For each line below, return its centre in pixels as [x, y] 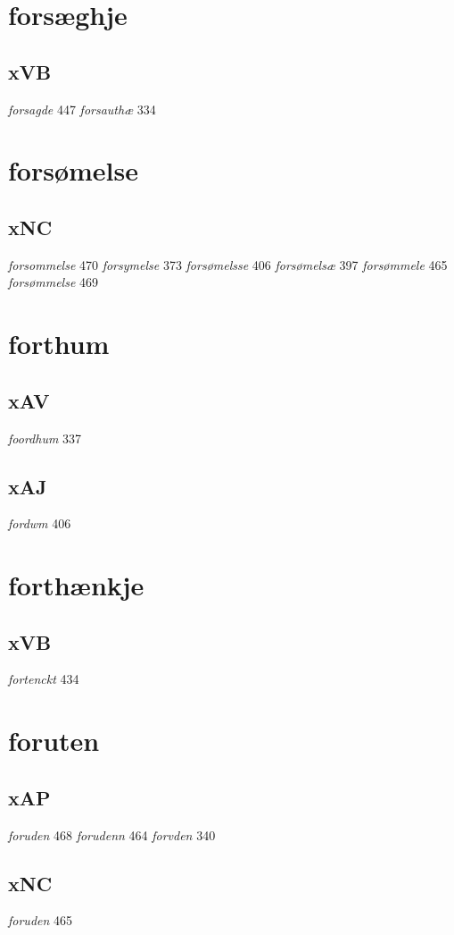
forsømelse [73, 170]
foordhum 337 [45, 438]
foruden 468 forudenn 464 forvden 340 [112, 834]
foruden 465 [41, 920]
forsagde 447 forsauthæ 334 [82, 109]
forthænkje [76, 585]
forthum [59, 344]
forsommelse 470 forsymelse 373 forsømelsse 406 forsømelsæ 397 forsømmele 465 [228, 264]
